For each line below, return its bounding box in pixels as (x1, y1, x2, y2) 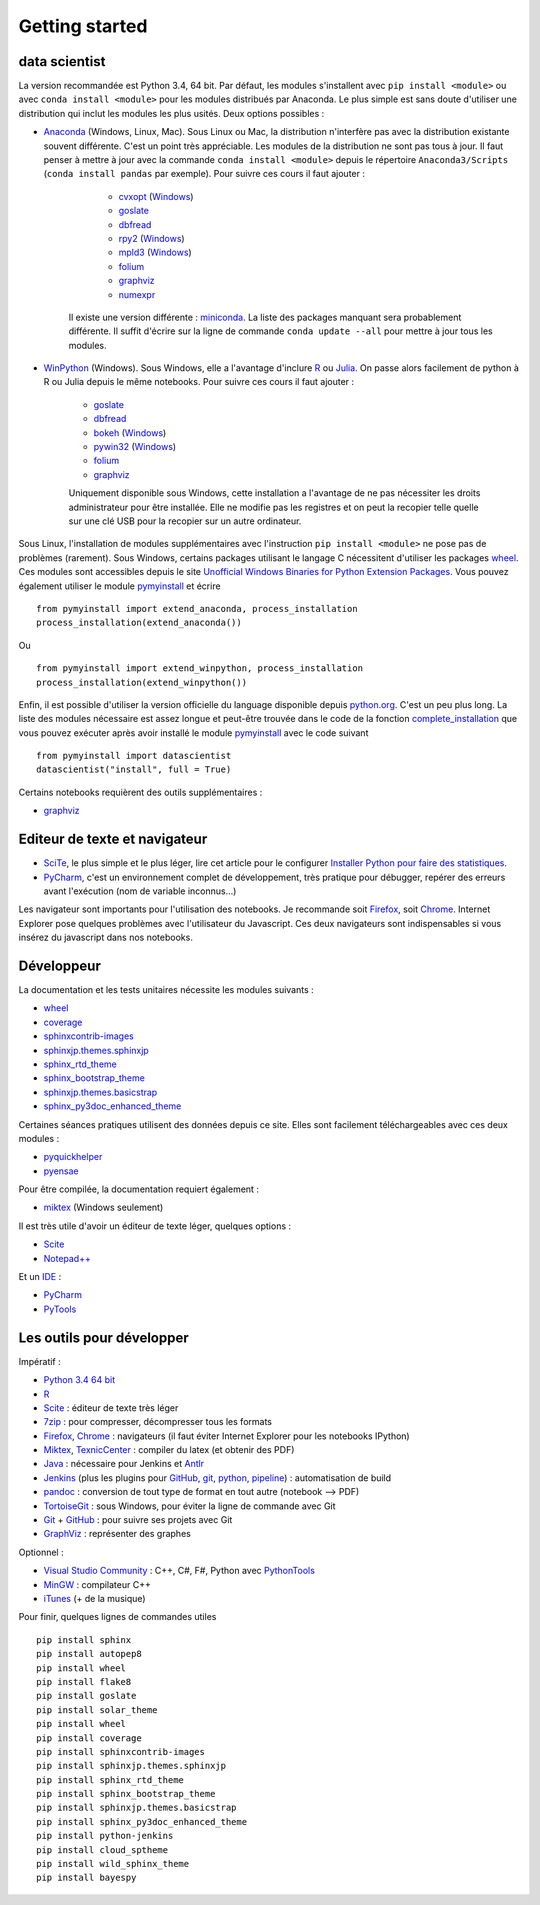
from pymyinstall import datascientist (36, 750, 232, 762)
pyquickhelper (43, 1151, 103, 1163)
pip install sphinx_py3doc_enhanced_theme (36, 1816, 248, 1827)
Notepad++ (43, 1252, 92, 1264)
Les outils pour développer (18, 1329, 189, 1346)
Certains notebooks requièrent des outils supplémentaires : (18, 786, 263, 798)
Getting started (18, 15, 148, 37)
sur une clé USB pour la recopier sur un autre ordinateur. (68, 515, 302, 527)
